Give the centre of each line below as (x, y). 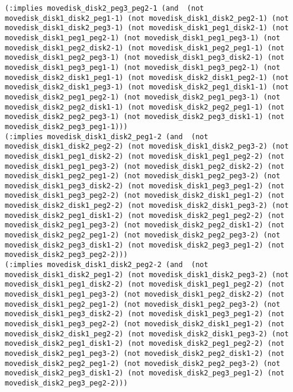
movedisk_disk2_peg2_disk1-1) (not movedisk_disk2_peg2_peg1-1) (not (145, 107)
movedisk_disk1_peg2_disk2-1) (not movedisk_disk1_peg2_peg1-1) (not (145, 48)
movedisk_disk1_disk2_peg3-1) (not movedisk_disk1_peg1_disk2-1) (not (147, 28)
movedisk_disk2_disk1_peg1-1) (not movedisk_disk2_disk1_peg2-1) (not (147, 77)
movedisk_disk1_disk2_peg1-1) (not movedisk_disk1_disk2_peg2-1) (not (147, 18)
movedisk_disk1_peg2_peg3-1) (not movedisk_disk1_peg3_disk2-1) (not (145, 58)
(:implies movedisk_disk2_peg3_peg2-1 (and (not (104, 8)
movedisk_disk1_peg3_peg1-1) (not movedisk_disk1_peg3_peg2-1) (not (143, 67)
